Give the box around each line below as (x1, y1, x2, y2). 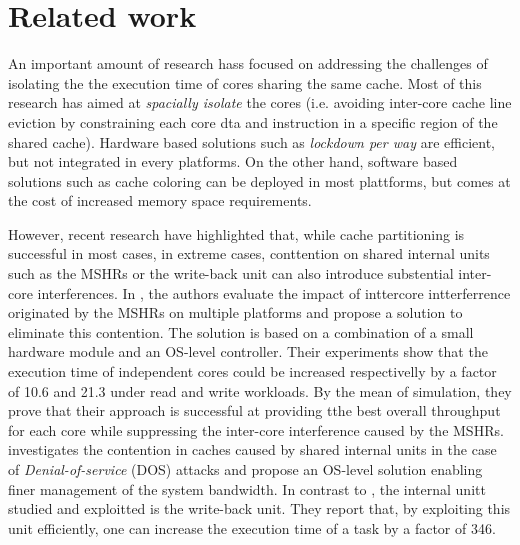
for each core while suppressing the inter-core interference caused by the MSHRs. (8, 419, 504, 440)
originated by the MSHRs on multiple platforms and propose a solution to (8, 302, 463, 323)
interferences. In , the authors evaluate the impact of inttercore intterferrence (37, 282, 511, 303)
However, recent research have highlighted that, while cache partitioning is (8, 223, 465, 244)
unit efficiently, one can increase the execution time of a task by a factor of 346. (8, 517, 496, 538)
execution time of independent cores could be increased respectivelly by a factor (8, 361, 497, 382)
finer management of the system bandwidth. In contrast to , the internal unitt (8, 478, 486, 499)
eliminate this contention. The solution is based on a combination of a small (8, 321, 474, 342)
